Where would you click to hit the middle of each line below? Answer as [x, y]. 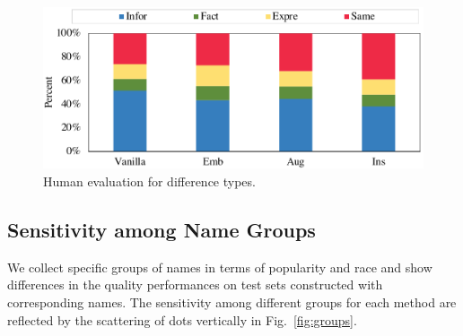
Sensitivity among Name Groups [162, 229]
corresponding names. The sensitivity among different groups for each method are [232, 302]
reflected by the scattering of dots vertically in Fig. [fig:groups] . [182, 319]
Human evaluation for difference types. [149, 181]
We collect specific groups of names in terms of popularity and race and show [220, 267]
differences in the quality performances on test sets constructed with [195, 284]
